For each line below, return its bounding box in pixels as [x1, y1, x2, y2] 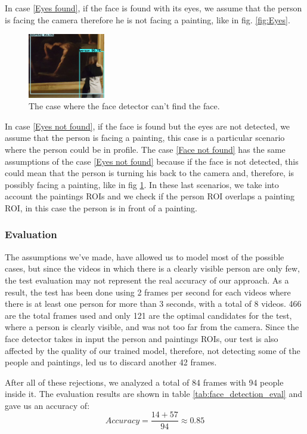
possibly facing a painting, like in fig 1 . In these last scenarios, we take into [5, 178, 279, 190]
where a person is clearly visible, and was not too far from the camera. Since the [5, 321, 299, 333]
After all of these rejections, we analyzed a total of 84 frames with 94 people [5, 375, 284, 388]
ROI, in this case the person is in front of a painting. [5, 201, 197, 214]
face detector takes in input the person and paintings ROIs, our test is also [5, 332, 278, 344]
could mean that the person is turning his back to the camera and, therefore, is [5, 167, 294, 179]
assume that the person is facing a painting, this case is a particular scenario [5, 131, 285, 144]
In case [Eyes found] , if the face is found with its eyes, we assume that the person [5, 2, 302, 14]
